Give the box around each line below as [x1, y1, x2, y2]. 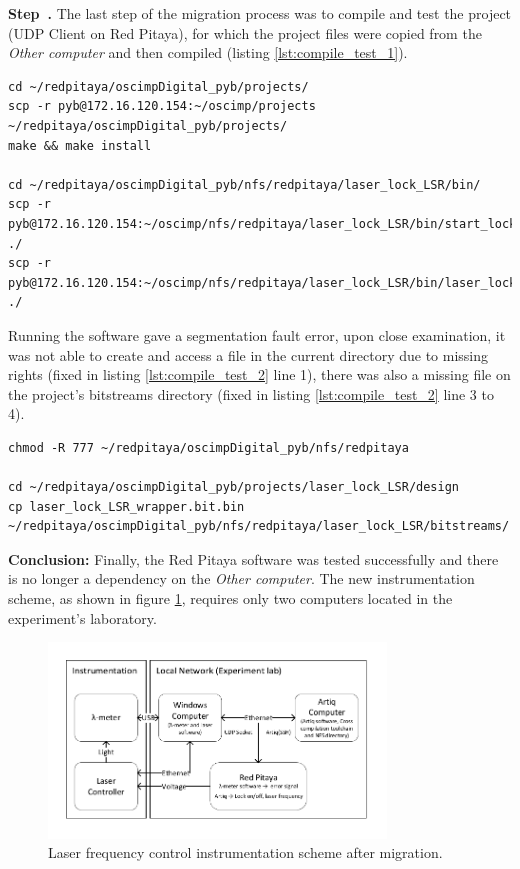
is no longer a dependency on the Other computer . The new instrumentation [8, 568, 475, 589]
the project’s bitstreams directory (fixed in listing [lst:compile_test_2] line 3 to [8, 383, 494, 404]
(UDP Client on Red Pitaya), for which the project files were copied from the [8, 22, 482, 43]
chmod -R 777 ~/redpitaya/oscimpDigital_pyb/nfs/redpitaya [8, 440, 409, 455]
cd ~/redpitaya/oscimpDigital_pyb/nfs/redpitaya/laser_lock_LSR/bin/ [8, 177, 481, 192]
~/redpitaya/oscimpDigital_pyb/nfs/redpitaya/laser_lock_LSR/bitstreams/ [8, 519, 510, 534]
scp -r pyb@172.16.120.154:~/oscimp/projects [8, 99, 316, 114]
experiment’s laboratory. [8, 607, 157, 628]
